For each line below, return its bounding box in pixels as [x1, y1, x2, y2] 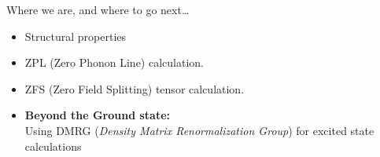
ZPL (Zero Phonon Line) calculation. [24, 54, 204, 71]
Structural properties [24, 27, 127, 44]
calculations [24, 137, 82, 154]
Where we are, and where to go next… [6, 2, 190, 17]
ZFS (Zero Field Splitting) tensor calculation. [24, 80, 245, 97]
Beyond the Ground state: [24, 107, 171, 123]
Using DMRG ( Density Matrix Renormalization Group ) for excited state [24, 122, 374, 138]
